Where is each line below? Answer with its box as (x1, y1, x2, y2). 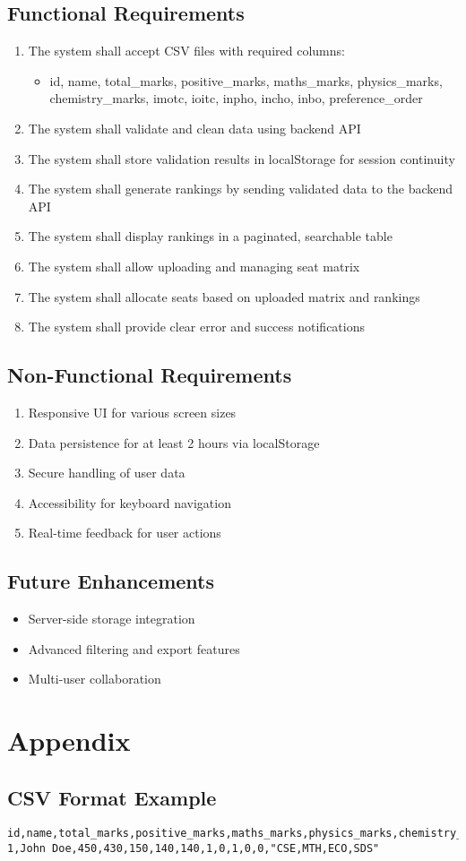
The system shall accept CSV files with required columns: (28, 41, 345, 60)
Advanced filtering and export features (28, 639, 240, 658)
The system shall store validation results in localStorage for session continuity (28, 149, 455, 168)
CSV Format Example (7, 783, 217, 811)
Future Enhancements (7, 567, 214, 595)
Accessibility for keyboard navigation (28, 493, 231, 512)
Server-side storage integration (28, 609, 195, 628)
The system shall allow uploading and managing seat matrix (28, 256, 360, 275)
